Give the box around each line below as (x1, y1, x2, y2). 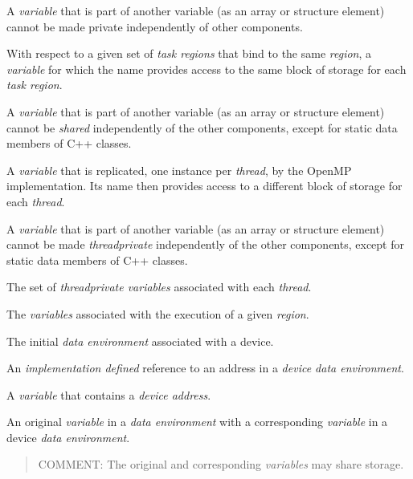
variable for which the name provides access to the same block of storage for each (6, 60, 407, 77)
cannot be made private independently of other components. (6, 18, 303, 35)
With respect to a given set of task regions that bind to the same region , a (6, 45, 372, 62)
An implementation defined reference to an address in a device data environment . (6, 359, 404, 376)
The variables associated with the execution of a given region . (6, 305, 309, 322)
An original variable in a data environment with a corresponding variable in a (6, 413, 388, 430)
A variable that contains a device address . (6, 386, 211, 403)
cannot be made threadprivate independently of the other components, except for (6, 236, 404, 253)
